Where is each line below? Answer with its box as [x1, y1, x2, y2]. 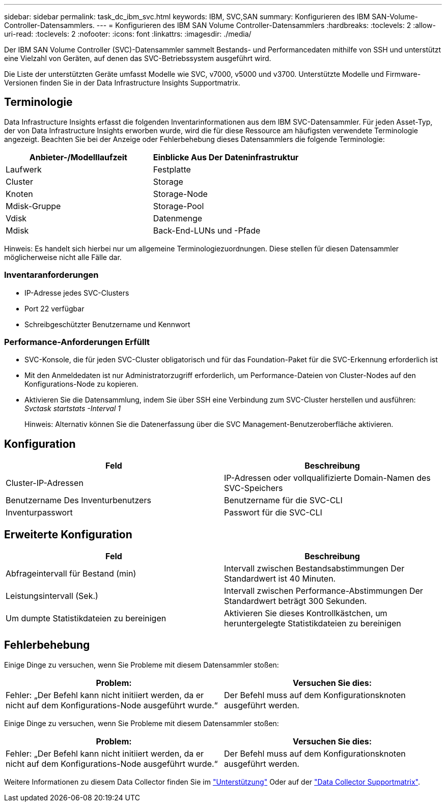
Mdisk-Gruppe [6, 200, 61, 211]
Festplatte [153, 164, 191, 175]
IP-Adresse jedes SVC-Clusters [24, 288, 129, 297]
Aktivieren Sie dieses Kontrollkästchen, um [224, 608, 387, 619]
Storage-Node [153, 188, 208, 199]
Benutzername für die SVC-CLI [224, 495, 343, 506]
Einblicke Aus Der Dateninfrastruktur [153, 152, 299, 162]
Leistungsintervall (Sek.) [6, 591, 98, 601]
